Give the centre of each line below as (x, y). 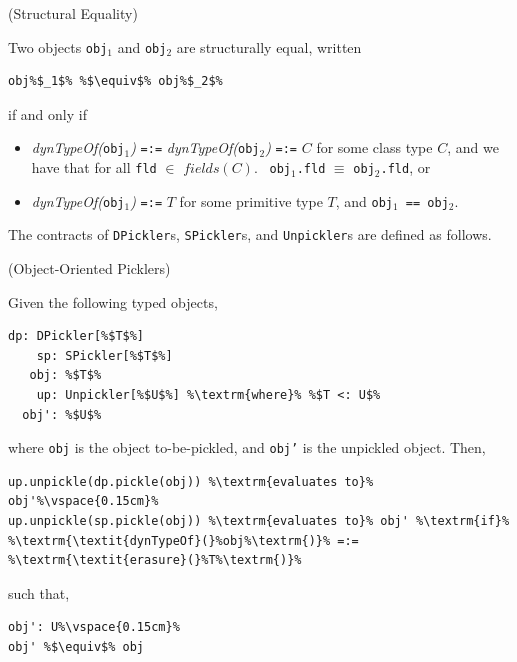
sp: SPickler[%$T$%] (104, 355)
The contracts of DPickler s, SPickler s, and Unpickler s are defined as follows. (250, 234)
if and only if (47, 113)
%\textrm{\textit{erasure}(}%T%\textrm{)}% (155, 560)
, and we (473, 147)
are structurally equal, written (269, 46)
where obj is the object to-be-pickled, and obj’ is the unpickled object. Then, (247, 447)
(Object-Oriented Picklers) (89, 268)
